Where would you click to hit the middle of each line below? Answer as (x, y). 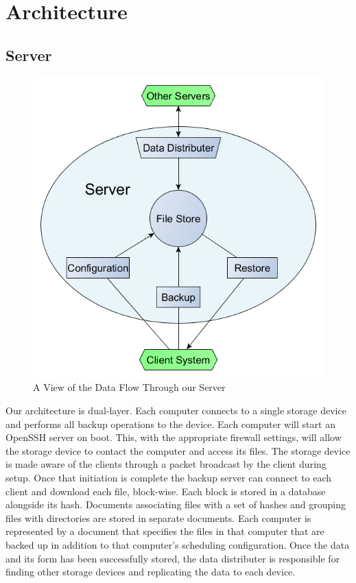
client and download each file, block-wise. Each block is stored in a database (166, 491)
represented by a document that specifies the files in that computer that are (165, 531)
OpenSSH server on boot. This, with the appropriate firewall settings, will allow (174, 437)
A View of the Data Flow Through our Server (129, 387)
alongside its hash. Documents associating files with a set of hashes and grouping (176, 504)
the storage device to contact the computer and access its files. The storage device (178, 450)
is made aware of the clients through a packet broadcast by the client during (166, 464)
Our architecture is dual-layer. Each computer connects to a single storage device (176, 410)
